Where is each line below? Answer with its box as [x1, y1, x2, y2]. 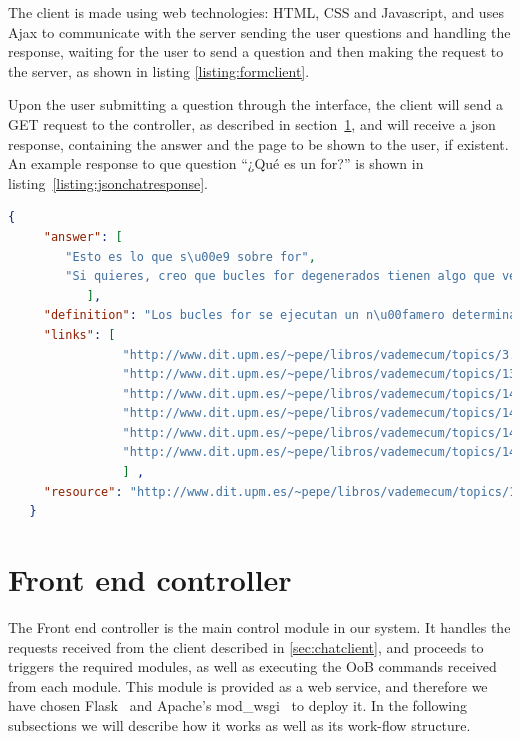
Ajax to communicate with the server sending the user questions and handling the [8, 21, 511, 42]
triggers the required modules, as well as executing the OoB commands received [8, 656, 497, 677]
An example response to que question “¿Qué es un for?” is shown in [8, 153, 424, 174]
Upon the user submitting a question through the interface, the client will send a [8, 94, 504, 115]
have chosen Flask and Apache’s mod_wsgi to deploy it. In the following [8, 695, 468, 716]
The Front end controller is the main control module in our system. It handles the [8, 616, 511, 637]
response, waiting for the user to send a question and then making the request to [8, 41, 504, 62]
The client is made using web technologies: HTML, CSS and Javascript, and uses [8, 2, 504, 22]
